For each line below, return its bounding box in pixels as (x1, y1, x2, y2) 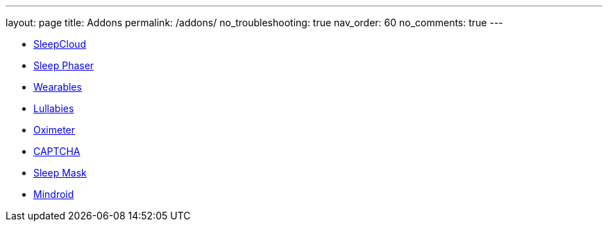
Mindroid (33, 188, 74, 200)
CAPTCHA (33, 145, 81, 157)
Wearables (33, 81, 82, 93)
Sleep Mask (33, 167, 87, 179)
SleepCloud (33, 38, 87, 50)
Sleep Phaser (33, 60, 94, 71)
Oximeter (33, 124, 76, 136)
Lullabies (33, 102, 74, 114)
